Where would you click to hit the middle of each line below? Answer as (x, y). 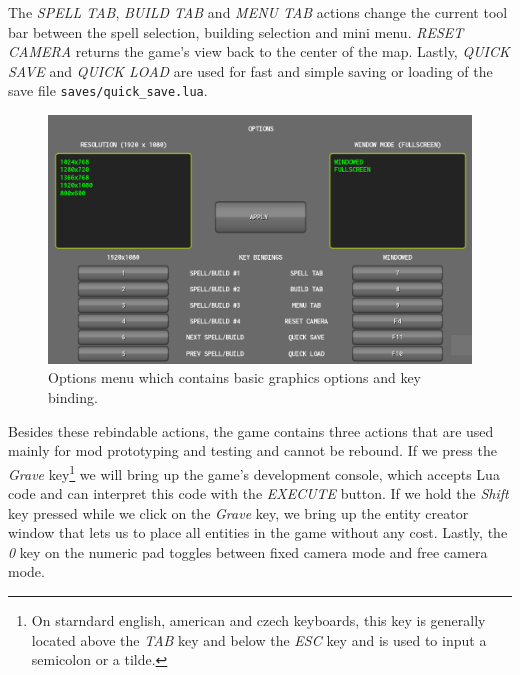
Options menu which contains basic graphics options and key (234, 377)
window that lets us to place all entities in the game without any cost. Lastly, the (258, 532)
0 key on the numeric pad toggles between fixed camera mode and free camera (248, 551)
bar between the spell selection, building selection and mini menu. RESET (236, 31)
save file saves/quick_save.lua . (108, 90)
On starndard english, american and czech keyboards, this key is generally (258, 620)
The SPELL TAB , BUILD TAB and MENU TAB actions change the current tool (258, 12)
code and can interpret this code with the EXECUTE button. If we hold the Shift (258, 493)
